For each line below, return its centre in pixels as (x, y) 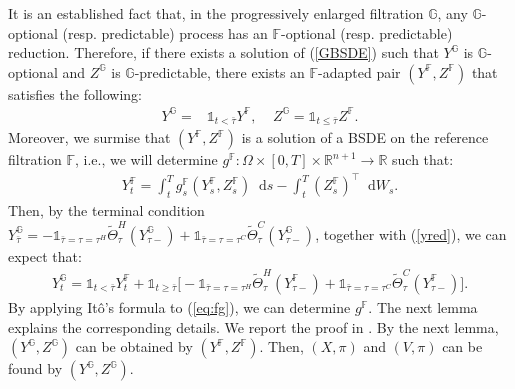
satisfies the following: (75, 93)
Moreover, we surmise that (89, 137)
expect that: (45, 255)
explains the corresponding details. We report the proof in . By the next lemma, (253, 326)
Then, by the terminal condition (106, 210)
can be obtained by (134, 346)
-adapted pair (359, 71)
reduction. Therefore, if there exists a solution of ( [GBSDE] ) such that (223, 52)
